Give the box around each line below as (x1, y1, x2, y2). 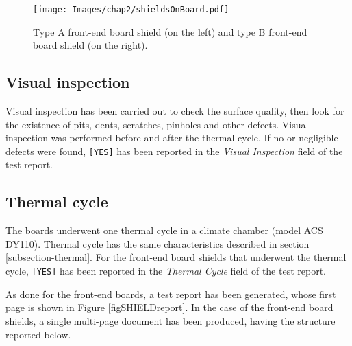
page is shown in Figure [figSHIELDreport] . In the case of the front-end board (5, 300, 334, 314)
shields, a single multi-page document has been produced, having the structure (5, 313, 336, 327)
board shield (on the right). (33, 38, 148, 52)
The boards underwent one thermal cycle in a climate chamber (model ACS (5, 223, 323, 238)
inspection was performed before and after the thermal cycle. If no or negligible (5, 130, 338, 145)
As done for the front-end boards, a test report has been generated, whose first (5, 286, 336, 301)
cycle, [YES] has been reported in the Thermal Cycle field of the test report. (5, 264, 326, 278)
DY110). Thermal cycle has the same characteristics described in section (5, 236, 310, 251)
